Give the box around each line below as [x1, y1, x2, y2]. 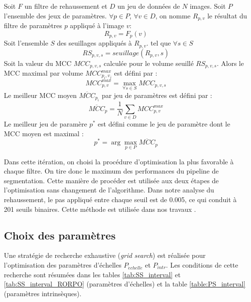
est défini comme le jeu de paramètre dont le [97, 119, 230, 129]
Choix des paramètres [4, 227, 116, 242]
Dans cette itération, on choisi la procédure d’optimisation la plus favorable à [4, 156, 234, 166]
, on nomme [155, 10, 191, 20]
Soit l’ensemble [4, 38, 48, 48]
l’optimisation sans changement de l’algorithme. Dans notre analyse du [4, 185, 214, 195]
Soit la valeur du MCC [4, 58, 72, 68]
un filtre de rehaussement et [24, 1, 108, 11]
